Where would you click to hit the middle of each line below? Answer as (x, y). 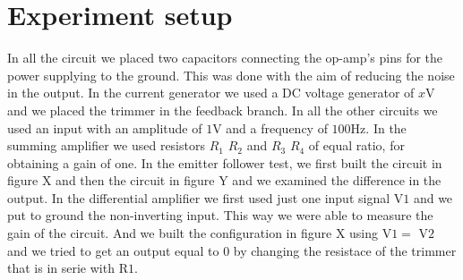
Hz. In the (378, 127)
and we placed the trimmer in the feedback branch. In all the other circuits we (223, 110)
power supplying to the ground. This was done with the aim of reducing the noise (231, 75)
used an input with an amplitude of (105, 127)
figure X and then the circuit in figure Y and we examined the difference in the (224, 180)
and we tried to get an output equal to (113, 250)
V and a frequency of (270, 127)
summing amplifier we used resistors (106, 145)
